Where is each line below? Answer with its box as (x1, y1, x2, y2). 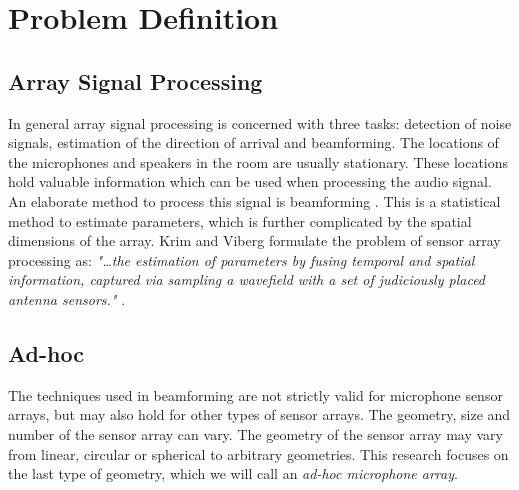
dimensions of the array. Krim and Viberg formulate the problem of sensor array (8, 230, 501, 251)
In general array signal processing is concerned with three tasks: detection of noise (8, 112, 512, 133)
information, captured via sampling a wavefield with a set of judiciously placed (8, 269, 486, 290)
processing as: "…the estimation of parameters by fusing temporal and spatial (8, 249, 475, 270)
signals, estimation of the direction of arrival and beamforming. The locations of (8, 132, 499, 153)
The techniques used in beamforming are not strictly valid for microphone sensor (8, 384, 503, 405)
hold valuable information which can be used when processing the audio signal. (8, 171, 492, 192)
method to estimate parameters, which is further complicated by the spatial (8, 210, 472, 231)
